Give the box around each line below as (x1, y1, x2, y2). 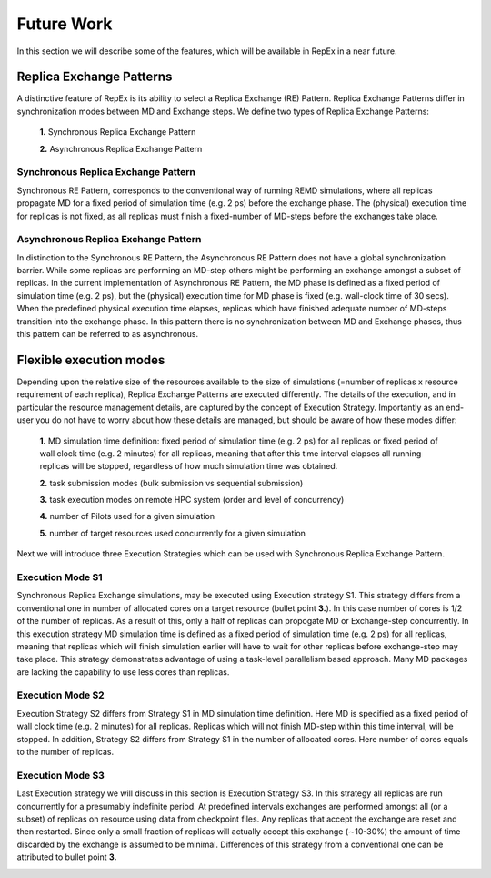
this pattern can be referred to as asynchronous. (16, 329, 199, 340)
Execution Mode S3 (16, 769, 105, 781)
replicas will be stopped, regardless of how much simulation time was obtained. (39, 461, 338, 472)
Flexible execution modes (16, 352, 165, 368)
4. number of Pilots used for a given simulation (39, 511, 215, 522)
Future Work (16, 14, 113, 34)
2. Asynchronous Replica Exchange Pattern (39, 143, 203, 154)
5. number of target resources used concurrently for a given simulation (39, 527, 306, 538)
